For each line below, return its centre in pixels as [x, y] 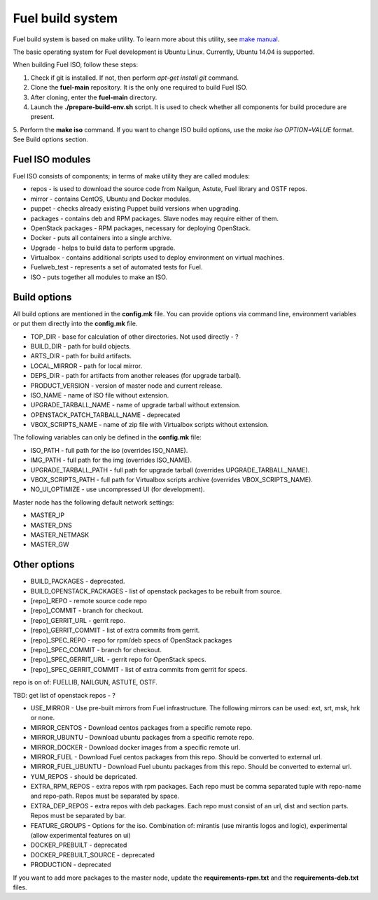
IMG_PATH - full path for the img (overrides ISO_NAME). [111, 460]
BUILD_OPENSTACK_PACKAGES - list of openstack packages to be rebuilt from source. [156, 591]
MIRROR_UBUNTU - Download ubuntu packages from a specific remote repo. [142, 738]
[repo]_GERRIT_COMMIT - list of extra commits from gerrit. [115, 631]
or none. [43, 718]
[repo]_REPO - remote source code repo [89, 601]
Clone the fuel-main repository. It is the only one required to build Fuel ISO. [139, 87]
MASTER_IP [48, 515]
